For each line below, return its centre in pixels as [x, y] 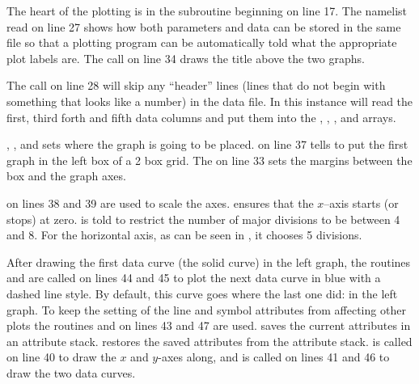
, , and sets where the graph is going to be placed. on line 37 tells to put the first [207, 144]
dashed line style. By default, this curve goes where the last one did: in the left [202, 293]
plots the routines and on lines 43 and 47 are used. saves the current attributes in [209, 325]
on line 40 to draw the [61, 357]
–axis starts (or [361, 203]
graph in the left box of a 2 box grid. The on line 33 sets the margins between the [209, 160]
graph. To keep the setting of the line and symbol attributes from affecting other [206, 309]
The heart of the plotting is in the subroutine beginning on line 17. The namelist [207, 11]
